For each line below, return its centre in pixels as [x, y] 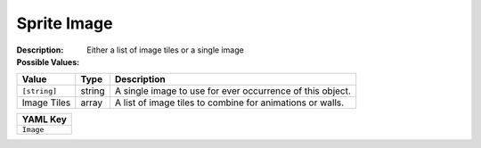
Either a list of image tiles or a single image [165, 50]
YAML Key [44, 119]
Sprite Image [65, 23]
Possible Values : [48, 62]
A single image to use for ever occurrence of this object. [233, 91]
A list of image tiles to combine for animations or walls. [229, 103]
